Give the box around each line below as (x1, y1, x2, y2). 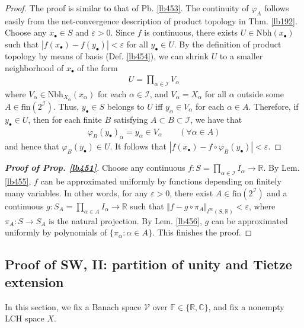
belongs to (107, 100, 145, 112)
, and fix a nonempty (208, 300, 284, 313)
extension (5, 272, 64, 291)
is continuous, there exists (144, 26, 238, 39)
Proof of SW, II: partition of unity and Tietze (5, 255, 292, 273)
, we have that (190, 113, 242, 125)
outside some (237, 88, 284, 100)
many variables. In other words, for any (5, 186, 148, 199)
